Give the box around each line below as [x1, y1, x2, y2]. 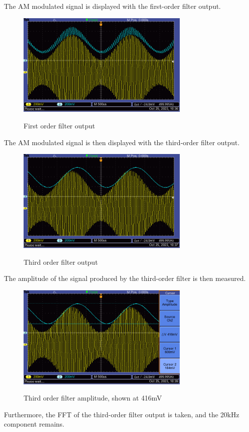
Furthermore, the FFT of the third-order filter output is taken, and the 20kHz [4, 409, 239, 419]
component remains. [4, 419, 65, 429]
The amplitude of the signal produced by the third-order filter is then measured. [4, 273, 246, 283]
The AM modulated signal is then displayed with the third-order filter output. [4, 137, 240, 147]
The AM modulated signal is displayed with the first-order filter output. [4, 1, 221, 11]
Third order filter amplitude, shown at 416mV [24, 393, 162, 403]
